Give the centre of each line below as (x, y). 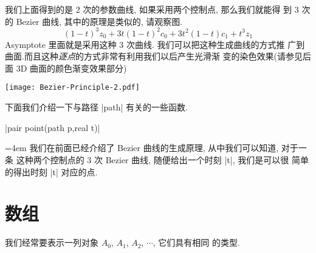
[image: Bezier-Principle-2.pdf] (72, 88)
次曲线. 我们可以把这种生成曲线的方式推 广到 (215, 44)
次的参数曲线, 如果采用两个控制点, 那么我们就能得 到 (187, 9)
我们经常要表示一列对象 (52, 242)
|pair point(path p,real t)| (53, 127)
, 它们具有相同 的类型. (196, 242)
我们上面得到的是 (39, 9)
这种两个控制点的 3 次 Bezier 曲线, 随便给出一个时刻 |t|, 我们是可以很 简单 (162, 159)
